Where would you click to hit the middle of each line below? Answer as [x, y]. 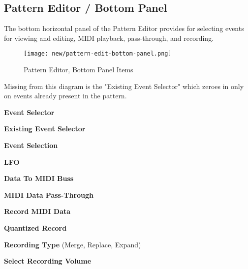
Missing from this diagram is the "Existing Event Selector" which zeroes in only [124, 86]
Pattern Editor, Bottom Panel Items [78, 70]
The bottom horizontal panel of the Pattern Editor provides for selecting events [124, 28]
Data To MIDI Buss [39, 178]
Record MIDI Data [37, 211]
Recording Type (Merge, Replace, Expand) [73, 244]
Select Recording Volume [48, 261]
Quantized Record [35, 227]
